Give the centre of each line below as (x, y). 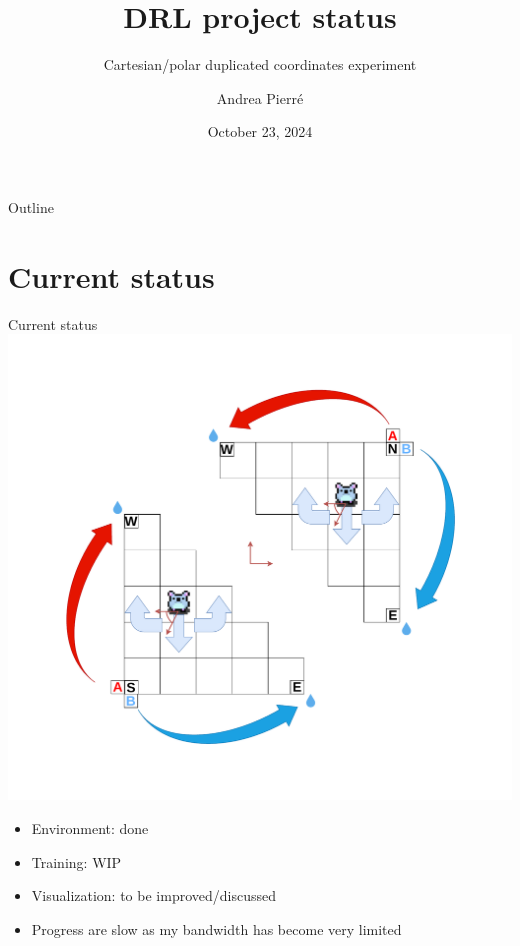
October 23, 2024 (260, 131)
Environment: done (90, 827)
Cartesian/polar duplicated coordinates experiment (260, 64)
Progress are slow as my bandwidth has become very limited (216, 928)
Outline (31, 206)
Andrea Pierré (260, 97)
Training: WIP (76, 861)
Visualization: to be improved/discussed (153, 895)
